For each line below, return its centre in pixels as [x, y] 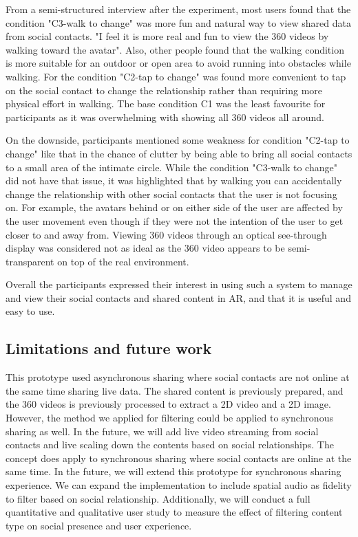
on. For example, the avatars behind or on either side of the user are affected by [174, 207]
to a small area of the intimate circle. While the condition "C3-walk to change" [171, 167]
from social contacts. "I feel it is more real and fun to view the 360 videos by [167, 36]
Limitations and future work [109, 348]
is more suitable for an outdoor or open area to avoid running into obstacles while [178, 63]
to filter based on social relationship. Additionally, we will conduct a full [158, 498]
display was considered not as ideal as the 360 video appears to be [145, 248]
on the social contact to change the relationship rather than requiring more [164, 90]
